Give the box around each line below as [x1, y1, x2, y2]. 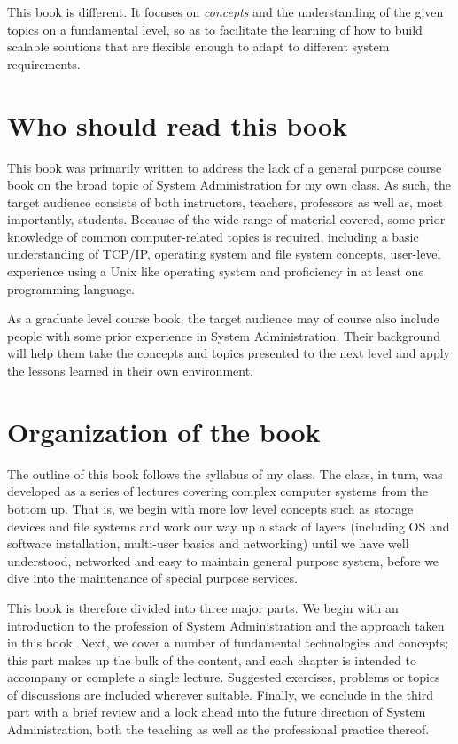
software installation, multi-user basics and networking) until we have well [7, 534, 409, 553]
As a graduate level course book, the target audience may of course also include [7, 309, 439, 328]
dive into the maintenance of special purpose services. [7, 569, 298, 587]
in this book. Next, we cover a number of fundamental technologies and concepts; [7, 633, 449, 652]
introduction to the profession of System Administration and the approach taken [7, 616, 445, 634]
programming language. [7, 279, 135, 298]
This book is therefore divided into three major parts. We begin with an [7, 598, 399, 616]
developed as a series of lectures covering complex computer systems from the [7, 482, 429, 500]
